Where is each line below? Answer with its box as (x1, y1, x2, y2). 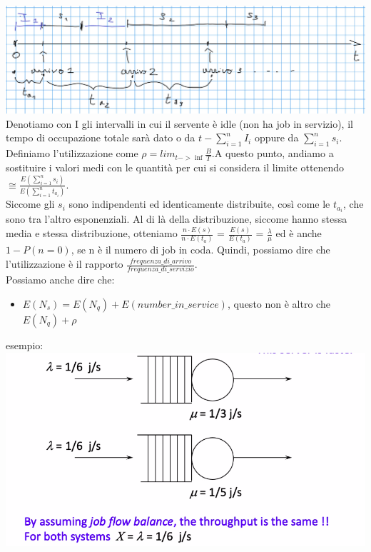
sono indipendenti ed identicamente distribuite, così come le (68, 196, 330, 211)
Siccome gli (6, 196, 55, 211)
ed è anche (275, 226, 322, 241)
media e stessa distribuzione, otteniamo (6, 226, 178, 241)
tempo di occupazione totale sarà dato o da (6, 130, 195, 145)
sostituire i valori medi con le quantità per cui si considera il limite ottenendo (6, 159, 345, 174)
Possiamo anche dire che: (6, 272, 115, 287)
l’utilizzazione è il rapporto (6, 256, 123, 271)
